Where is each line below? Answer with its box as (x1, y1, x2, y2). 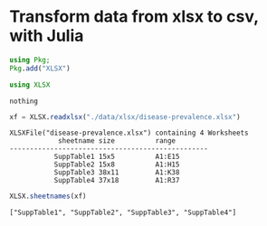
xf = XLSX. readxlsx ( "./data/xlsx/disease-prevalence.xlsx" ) (9, 112, 242, 121)
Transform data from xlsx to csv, (9, 6, 259, 27)
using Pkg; (9, 55, 51, 64)
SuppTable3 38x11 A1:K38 (53, 168, 180, 177)
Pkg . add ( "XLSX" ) (9, 63, 71, 73)
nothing (9, 97, 39, 106)
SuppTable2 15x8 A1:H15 (53, 160, 180, 169)
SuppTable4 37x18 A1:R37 (53, 176, 180, 185)
